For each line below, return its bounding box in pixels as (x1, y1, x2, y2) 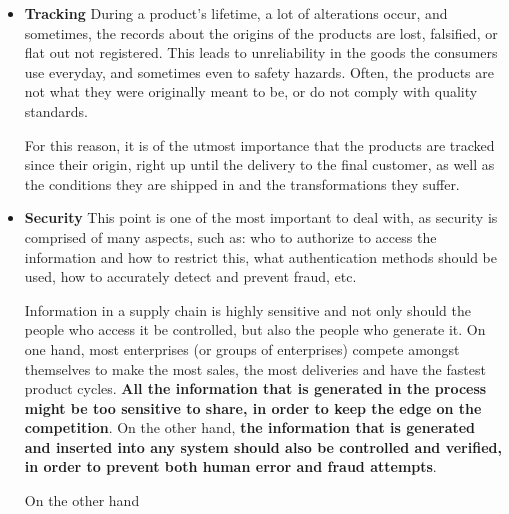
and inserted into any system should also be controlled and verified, (24, 436, 502, 457)
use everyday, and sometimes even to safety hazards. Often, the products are (24, 61, 494, 82)
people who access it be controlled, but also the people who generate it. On (24, 319, 486, 340)
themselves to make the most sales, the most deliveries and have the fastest (24, 358, 486, 379)
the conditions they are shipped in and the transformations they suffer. (24, 173, 460, 194)
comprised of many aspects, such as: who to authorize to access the (24, 226, 437, 247)
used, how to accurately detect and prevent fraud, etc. (24, 266, 357, 287)
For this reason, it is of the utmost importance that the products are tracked (24, 134, 495, 155)
